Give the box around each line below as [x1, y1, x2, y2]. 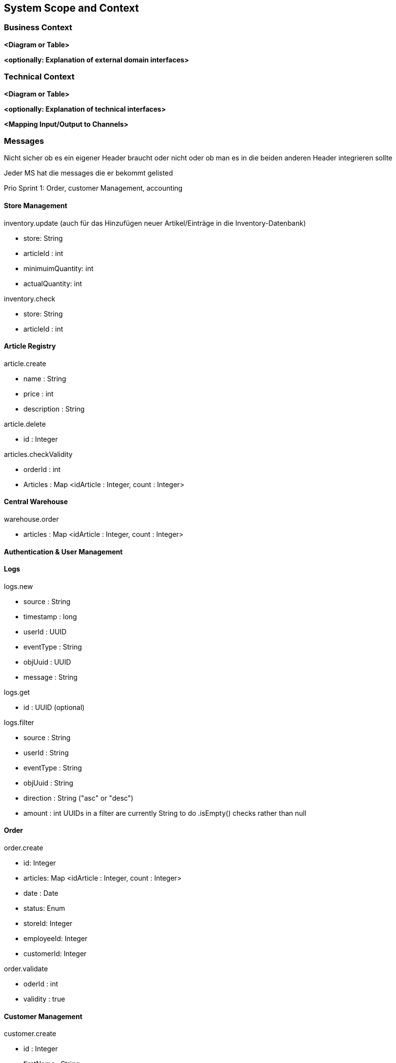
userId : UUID [23, 627, 67, 636]
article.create [4, 359, 46, 368]
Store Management [4, 201, 67, 210]
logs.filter [4, 718, 34, 727]
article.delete [4, 419, 46, 428]
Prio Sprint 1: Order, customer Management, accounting [4, 184, 183, 193]
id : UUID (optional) [23, 703, 85, 711]
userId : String [23, 748, 69, 757]
